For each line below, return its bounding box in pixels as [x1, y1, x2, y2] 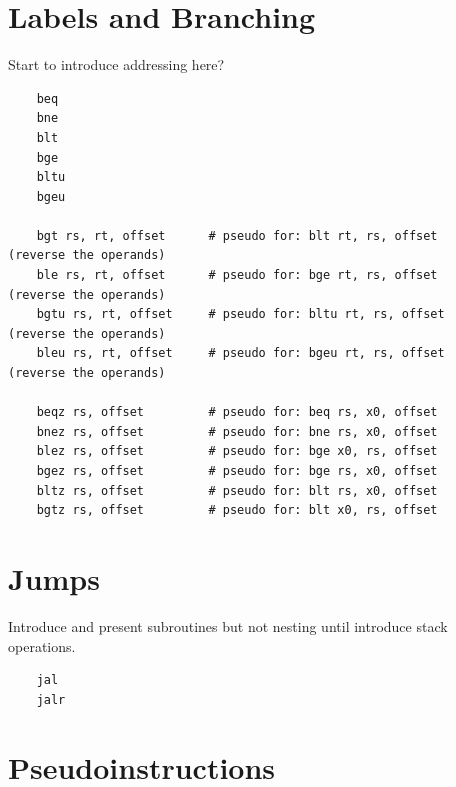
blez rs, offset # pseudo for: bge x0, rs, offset [36, 444, 438, 459]
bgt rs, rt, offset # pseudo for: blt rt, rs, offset [36, 228, 438, 243]
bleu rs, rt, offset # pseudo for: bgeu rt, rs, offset [36, 346, 445, 361]
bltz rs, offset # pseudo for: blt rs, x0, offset [36, 483, 438, 498]
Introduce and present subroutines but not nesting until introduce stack [8, 615, 448, 636]
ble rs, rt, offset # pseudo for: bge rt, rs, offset [36, 268, 438, 283]
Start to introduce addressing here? [8, 54, 225, 75]
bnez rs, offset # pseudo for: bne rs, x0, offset [36, 424, 438, 439]
